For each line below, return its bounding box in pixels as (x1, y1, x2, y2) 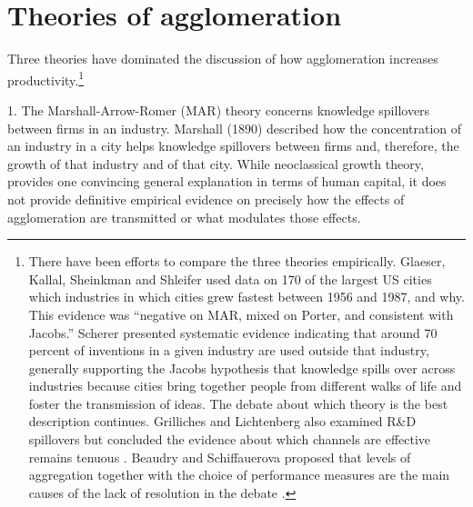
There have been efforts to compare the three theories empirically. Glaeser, (28, 252, 446, 271)
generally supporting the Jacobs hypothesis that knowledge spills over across (28, 358, 456, 377)
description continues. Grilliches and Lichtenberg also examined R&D (28, 412, 417, 431)
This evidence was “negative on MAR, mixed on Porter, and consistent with (28, 304, 454, 323)
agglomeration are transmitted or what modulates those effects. (7, 207, 361, 226)
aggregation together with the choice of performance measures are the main (28, 465, 450, 484)
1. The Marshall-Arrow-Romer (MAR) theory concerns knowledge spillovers (7, 100, 430, 119)
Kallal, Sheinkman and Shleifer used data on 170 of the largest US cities (28, 269, 432, 288)
